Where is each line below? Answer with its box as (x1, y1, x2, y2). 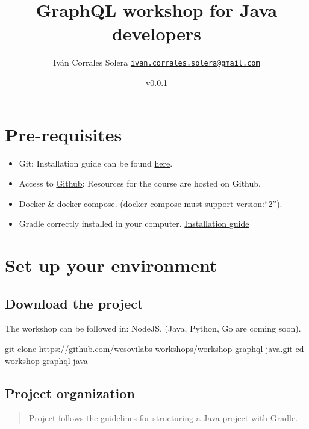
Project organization (5, 383, 135, 402)
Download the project (5, 294, 143, 312)
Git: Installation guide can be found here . (19, 156, 173, 169)
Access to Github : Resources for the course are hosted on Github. (19, 177, 261, 190)
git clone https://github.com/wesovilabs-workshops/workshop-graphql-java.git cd (5, 342, 304, 355)
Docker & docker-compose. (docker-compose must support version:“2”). (19, 197, 282, 209)
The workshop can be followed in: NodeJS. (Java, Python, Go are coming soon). (5, 322, 301, 335)
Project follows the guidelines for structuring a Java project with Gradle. (28, 412, 298, 424)
